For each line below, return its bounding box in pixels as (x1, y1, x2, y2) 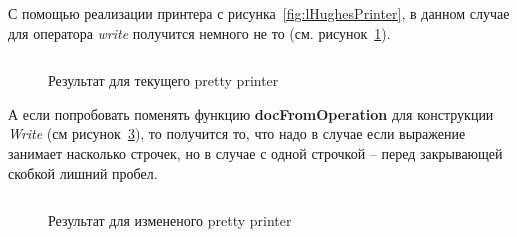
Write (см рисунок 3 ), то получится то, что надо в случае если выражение (8, 123, 466, 144)
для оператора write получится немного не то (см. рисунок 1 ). (8, 22, 391, 43)
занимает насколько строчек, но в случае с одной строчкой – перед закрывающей (8, 142, 503, 163)
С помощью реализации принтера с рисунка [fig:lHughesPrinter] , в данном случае (8, 3, 510, 23)
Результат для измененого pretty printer (48, 210, 292, 231)
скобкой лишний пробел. (8, 162, 158, 183)
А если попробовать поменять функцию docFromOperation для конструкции (8, 103, 494, 124)
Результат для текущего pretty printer (48, 70, 279, 91)
